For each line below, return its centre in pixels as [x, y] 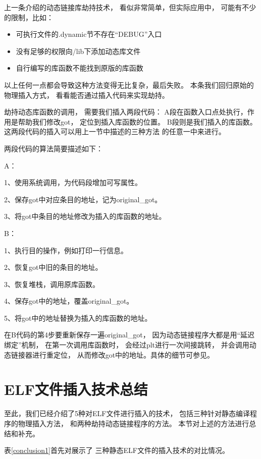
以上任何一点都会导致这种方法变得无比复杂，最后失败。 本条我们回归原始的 [129, 84]
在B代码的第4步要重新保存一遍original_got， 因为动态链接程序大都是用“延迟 [129, 335]
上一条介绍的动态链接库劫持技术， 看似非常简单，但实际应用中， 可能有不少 [130, 7]
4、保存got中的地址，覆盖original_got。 [69, 301]
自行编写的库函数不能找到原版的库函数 [80, 68]
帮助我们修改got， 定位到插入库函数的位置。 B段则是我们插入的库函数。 [137, 121]
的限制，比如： [29, 17]
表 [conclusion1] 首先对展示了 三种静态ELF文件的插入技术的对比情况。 [117, 450]
